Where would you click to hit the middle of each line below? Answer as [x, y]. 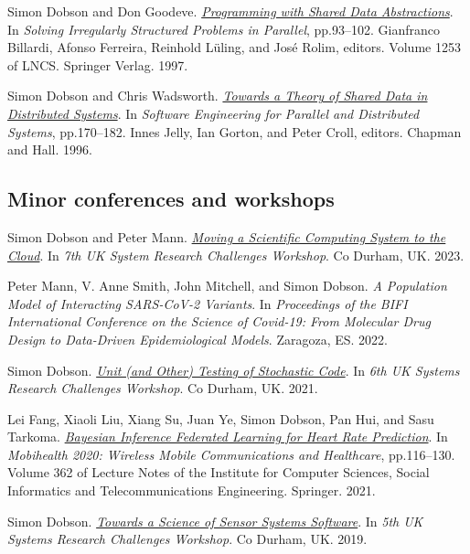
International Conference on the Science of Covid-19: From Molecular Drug [219, 321]
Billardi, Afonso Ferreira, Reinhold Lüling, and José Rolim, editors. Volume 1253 [234, 47]
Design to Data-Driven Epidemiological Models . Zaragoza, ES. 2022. [198, 339]
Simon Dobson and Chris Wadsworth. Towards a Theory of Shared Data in [218, 96]
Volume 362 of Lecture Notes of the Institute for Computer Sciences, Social [219, 472]
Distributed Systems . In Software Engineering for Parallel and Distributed [214, 113]
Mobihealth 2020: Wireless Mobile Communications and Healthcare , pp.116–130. [231, 454]
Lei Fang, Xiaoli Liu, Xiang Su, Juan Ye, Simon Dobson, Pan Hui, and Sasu [221, 418]
